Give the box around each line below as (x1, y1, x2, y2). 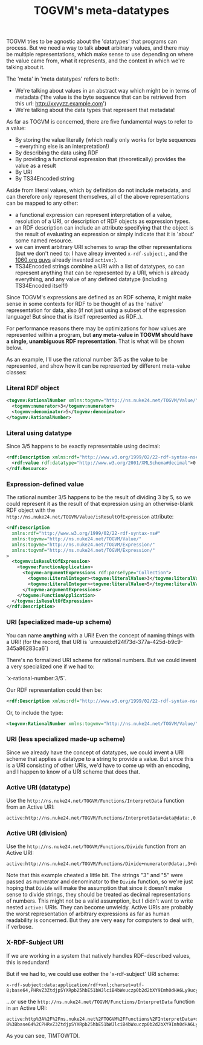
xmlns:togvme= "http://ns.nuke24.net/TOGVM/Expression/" (11, 542, 155, 548)
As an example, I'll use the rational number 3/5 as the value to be (6, 356, 168, 363)
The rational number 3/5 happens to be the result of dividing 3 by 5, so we (6, 494, 192, 501)
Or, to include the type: (6, 709, 63, 716)
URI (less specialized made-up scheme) (6, 735, 126, 743)
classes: (6, 369, 27, 376)
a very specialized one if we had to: (6, 663, 95, 670)
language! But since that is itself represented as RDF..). (6, 313, 143, 320)
